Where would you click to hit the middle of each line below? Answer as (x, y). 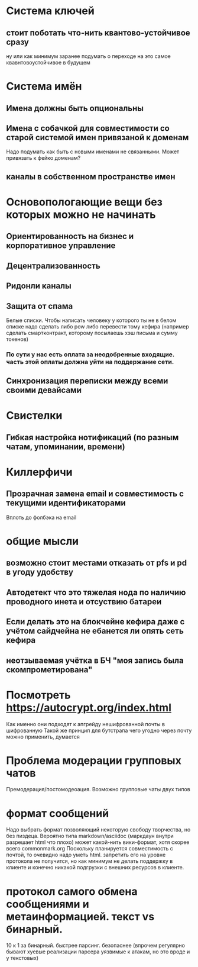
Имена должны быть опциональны (75, 108)
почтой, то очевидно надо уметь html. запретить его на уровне (86, 855)
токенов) (17, 339)
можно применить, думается (43, 736)
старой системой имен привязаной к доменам (98, 137)
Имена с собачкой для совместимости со (88, 128)
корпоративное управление (61, 246)
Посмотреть (38, 695)
